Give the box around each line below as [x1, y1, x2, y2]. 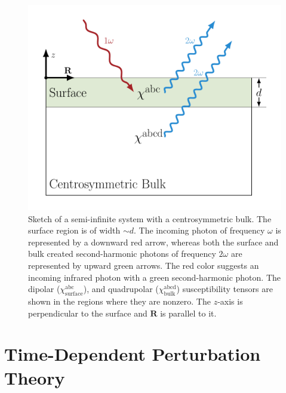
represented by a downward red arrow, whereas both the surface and [28, 235, 279, 248]
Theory [4, 365, 65, 389]
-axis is [217, 294, 243, 307]
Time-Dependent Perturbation [4, 342, 261, 366]
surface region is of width [28, 224, 121, 237]
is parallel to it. [160, 306, 217, 319]
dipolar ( [28, 283, 60, 295]
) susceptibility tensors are [176, 283, 273, 295]
